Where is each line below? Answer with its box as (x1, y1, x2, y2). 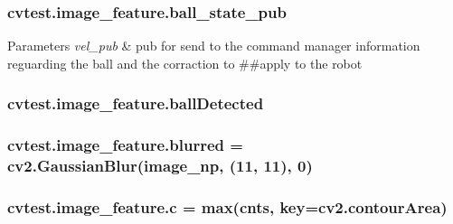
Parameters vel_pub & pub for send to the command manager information (7, 36, 420, 55)
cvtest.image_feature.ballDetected (7, 92, 264, 115)
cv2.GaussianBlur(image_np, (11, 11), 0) (7, 154, 313, 177)
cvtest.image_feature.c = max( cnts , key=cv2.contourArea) (7, 195, 448, 218)
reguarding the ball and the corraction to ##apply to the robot (7, 53, 363, 72)
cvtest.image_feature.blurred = (7, 134, 243, 156)
